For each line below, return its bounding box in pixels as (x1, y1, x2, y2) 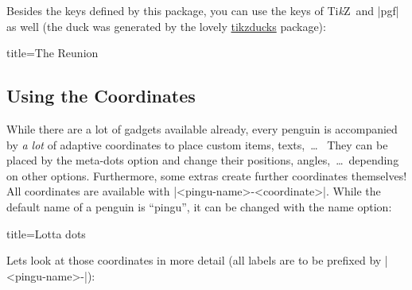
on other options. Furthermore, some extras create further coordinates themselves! (6, 167, 407, 184)
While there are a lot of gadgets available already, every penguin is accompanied (6, 120, 398, 137)
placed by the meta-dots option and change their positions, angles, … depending (6, 152, 399, 168)
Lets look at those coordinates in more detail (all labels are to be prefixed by (6, 252, 382, 269)
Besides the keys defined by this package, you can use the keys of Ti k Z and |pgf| (6, 2, 399, 18)
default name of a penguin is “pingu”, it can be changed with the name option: (6, 198, 392, 215)
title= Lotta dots (6, 225, 86, 242)
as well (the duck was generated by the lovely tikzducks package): (6, 17, 326, 34)
